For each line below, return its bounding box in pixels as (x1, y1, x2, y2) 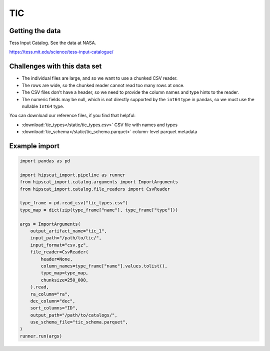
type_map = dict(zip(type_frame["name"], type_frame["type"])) (19, 207, 178, 213)
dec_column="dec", (30, 298, 75, 304)
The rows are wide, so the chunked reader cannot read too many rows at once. (21, 82, 185, 88)
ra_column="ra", (30, 291, 70, 297)
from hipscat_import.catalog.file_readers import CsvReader (19, 186, 170, 192)
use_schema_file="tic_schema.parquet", (30, 319, 128, 325)
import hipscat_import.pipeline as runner (19, 172, 125, 178)
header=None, (40, 256, 73, 262)
